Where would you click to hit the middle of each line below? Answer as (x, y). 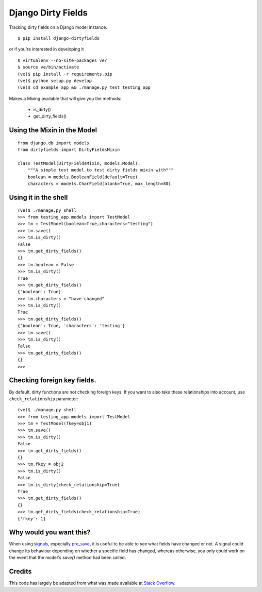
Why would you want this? (50, 533)
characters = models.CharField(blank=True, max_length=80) (99, 184)
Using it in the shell (38, 197)
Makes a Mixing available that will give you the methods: (65, 98)
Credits (20, 571)
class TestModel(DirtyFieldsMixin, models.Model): (79, 163)
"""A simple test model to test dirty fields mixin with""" (101, 170)
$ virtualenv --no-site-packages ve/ (63, 60)
